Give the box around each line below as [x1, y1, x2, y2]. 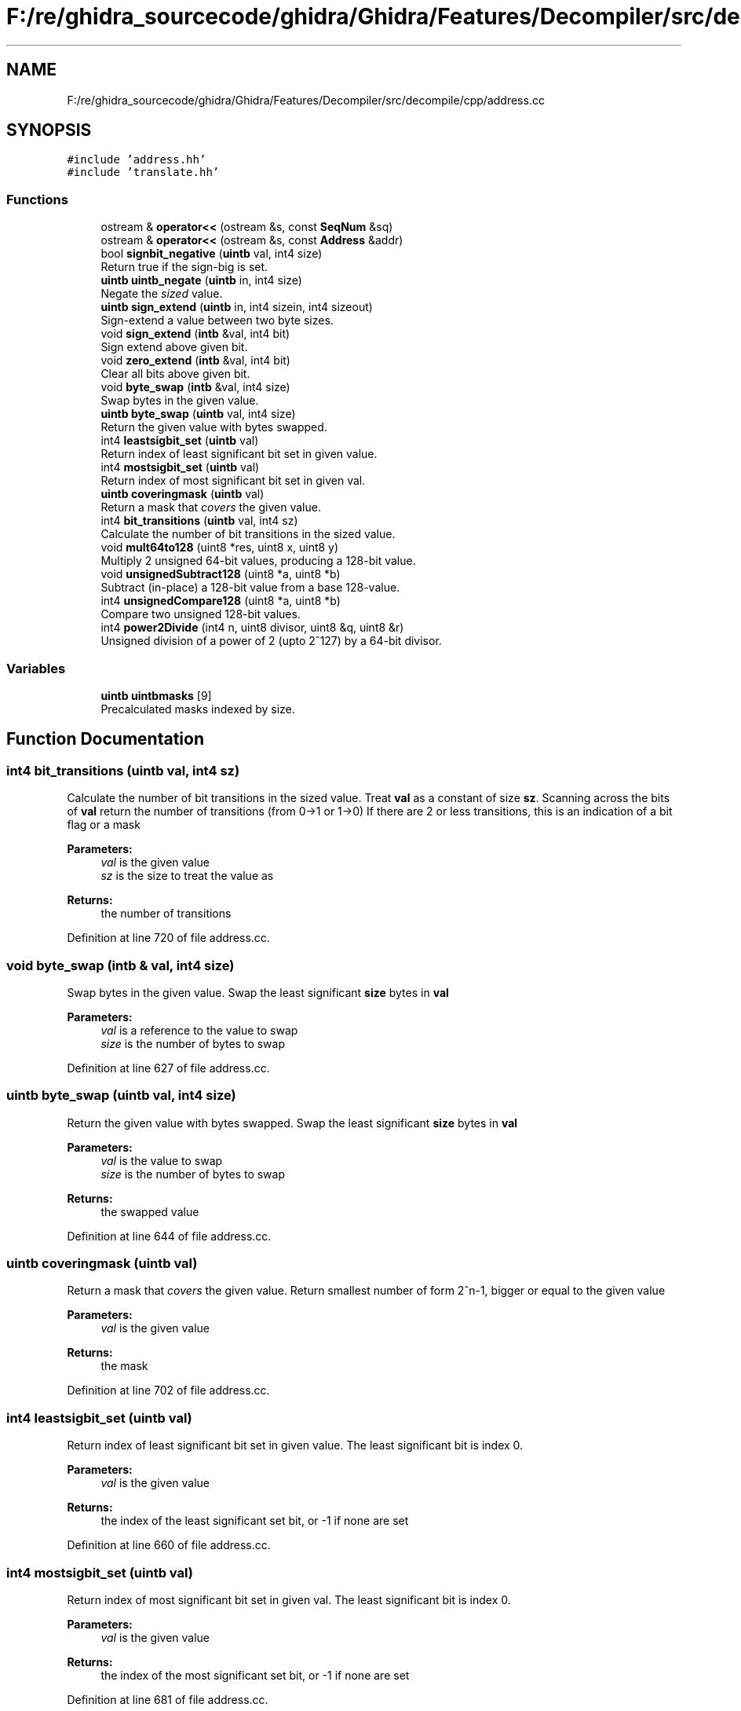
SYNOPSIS [6, 120, 92, 141]
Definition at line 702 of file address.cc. [67, 1383, 270, 1398]
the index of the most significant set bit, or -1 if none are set [100, 1668, 410, 1682]
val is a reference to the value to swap [100, 1023, 298, 1037]
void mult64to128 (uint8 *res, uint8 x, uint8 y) [100, 540, 339, 555]
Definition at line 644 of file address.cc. [67, 1229, 272, 1243]
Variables [6, 660, 66, 676]
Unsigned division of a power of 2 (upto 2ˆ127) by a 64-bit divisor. [100, 634, 442, 648]
